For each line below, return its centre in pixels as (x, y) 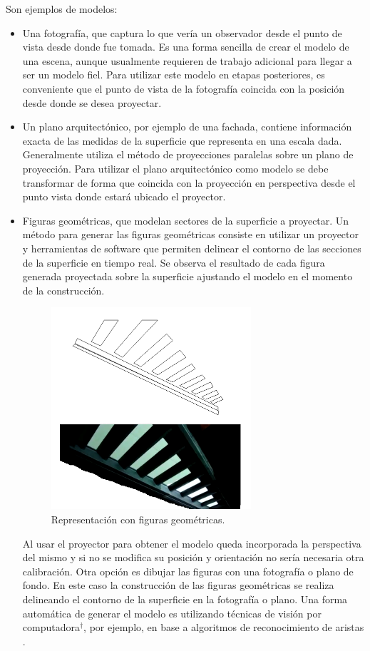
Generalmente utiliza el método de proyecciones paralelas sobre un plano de (188, 154)
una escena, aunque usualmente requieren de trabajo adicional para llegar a (187, 60)
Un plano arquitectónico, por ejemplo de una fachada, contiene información (187, 127)
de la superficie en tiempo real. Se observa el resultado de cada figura (174, 262)
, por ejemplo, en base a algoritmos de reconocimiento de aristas (224, 627)
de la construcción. (63, 290)
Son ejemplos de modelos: (62, 9)
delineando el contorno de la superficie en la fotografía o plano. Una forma (185, 599)
